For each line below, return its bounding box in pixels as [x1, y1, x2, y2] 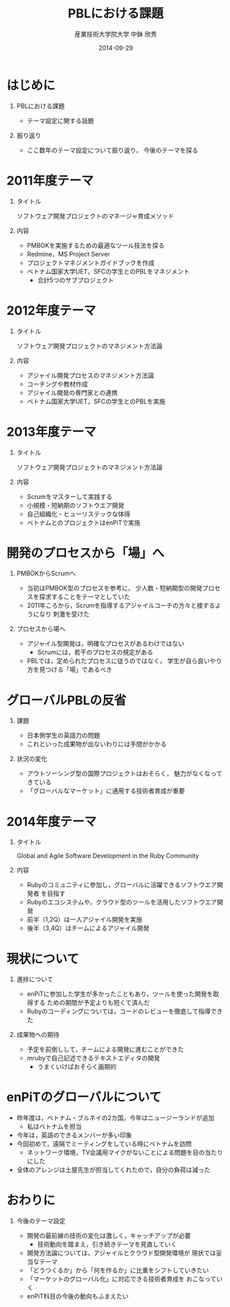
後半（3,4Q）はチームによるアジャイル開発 [26, 924, 150, 932]
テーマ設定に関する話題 [26, 116, 94, 125]
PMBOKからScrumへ [16, 569, 76, 578]
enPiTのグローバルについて [6, 1089, 162, 1105]
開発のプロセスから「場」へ [6, 545, 165, 561]
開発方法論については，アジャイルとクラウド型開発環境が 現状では [26, 1249, 216, 1257]
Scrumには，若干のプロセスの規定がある [37, 648, 154, 656]
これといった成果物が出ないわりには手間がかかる [26, 740, 167, 748]
